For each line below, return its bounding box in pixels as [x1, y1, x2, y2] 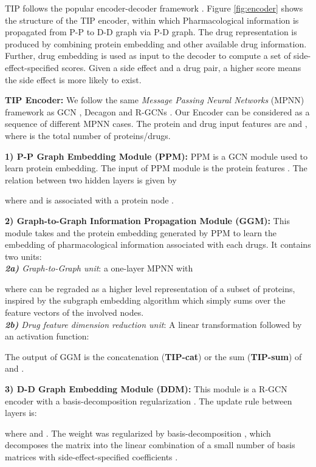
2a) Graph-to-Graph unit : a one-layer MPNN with [5, 262, 193, 274]
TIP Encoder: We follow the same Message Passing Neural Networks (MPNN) [5, 94, 304, 106]
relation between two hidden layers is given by [5, 173, 177, 186]
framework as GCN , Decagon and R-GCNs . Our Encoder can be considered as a [5, 105, 310, 118]
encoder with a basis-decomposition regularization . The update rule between [5, 394, 292, 407]
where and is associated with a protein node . [5, 194, 174, 206]
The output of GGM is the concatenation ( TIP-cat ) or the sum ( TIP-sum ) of [5, 350, 302, 363]
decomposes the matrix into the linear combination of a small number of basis [5, 438, 295, 451]
